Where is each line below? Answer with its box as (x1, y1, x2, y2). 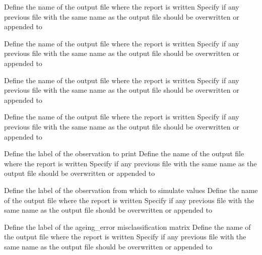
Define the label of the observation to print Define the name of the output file (4, 148, 244, 159)
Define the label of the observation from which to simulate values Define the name (4, 184, 258, 195)
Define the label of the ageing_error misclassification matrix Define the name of (4, 221, 251, 232)
